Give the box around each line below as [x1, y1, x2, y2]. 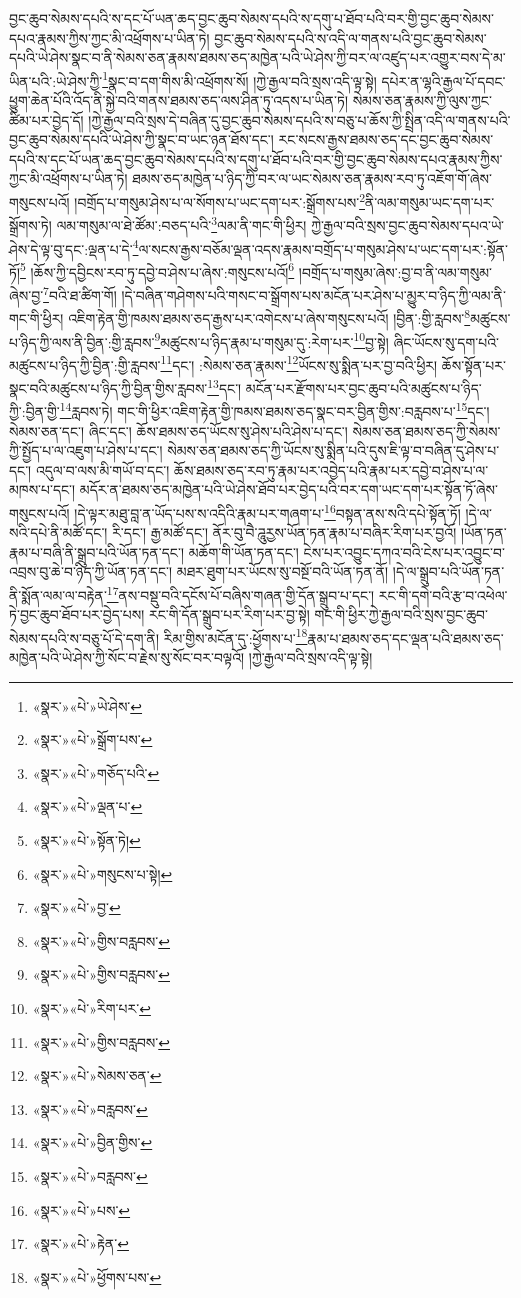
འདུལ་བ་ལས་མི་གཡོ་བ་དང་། [35, 459, 170, 480]
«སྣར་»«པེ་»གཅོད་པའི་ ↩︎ [32, 762, 160, 783]
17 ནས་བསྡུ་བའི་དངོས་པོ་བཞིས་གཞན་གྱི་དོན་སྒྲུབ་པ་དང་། [106, 581, 375, 605]
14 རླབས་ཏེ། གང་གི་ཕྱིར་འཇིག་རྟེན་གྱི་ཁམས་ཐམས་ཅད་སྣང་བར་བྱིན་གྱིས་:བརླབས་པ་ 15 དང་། [59, 398, 490, 421]
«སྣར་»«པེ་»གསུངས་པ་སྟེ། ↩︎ [32, 863, 173, 884]
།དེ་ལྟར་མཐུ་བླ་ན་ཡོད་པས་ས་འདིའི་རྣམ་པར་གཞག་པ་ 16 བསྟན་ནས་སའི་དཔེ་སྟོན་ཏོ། [74, 499, 461, 523]
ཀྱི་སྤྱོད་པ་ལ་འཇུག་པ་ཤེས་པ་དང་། [9, 440, 163, 461]
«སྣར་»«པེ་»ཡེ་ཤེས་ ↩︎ [32, 695, 143, 716]
